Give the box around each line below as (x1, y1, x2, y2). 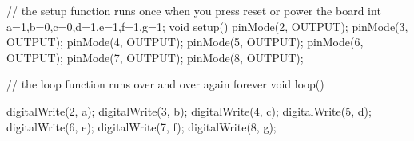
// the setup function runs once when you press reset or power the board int (6, 2, 381, 18)
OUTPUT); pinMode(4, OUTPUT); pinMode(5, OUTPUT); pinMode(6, (6, 33, 364, 50)
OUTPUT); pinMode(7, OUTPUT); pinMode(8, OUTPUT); (6, 49, 304, 65)
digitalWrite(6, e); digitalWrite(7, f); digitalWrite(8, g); (6, 118, 277, 135)
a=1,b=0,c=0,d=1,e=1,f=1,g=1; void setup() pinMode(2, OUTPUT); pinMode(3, (6, 18, 408, 34)
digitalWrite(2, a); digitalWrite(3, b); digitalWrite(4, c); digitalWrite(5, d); (6, 102, 372, 119)
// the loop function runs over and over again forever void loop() (6, 76, 324, 92)
